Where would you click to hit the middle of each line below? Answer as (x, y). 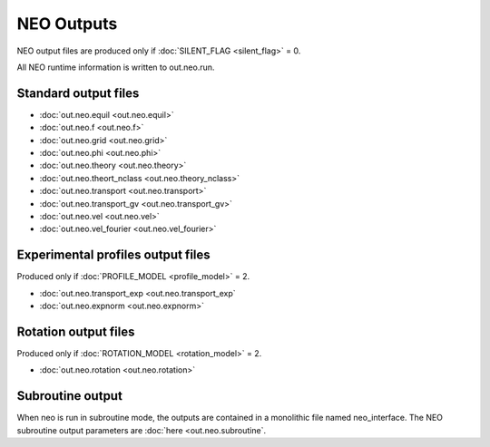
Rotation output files (76, 331)
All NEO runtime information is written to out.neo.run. (116, 67)
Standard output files (78, 93)
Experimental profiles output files (113, 255)
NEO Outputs (67, 24)
